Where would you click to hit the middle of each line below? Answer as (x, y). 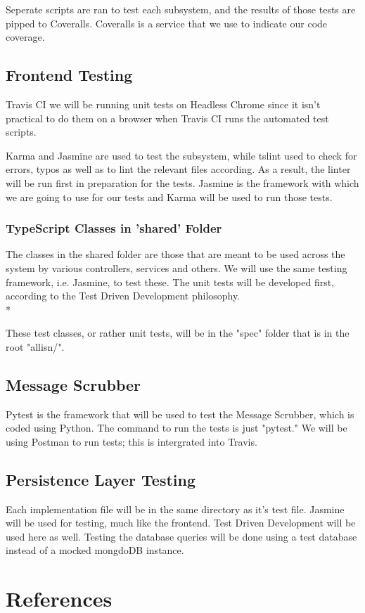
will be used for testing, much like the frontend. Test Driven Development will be (181, 523)
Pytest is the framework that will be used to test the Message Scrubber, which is (180, 414)
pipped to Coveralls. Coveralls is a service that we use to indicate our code (167, 23)
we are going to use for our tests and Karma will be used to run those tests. (169, 196)
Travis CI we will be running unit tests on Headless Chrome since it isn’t (163, 104)
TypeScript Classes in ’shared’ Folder (114, 228)
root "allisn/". (35, 346)
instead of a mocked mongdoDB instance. (95, 550)
